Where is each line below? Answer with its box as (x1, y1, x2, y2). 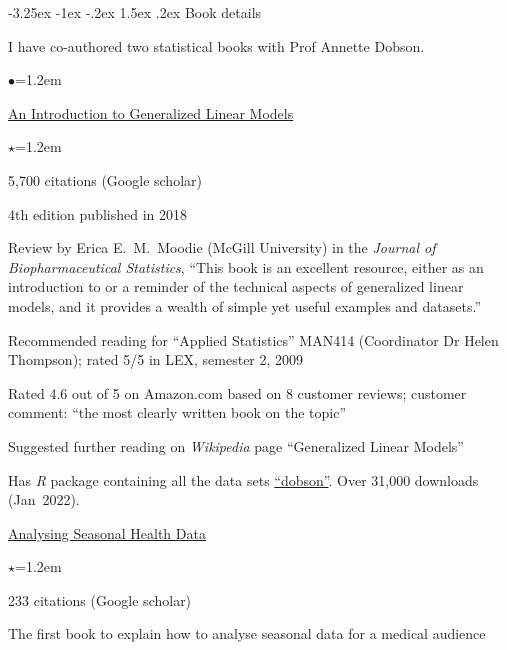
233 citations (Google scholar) (8, 589, 192, 610)
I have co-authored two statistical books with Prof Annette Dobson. (8, 35, 425, 56)
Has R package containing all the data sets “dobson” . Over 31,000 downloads (8, 469, 479, 490)
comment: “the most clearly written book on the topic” (8, 402, 347, 423)
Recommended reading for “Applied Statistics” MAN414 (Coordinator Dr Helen (8, 329, 499, 350)
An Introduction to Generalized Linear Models (8, 102, 294, 123)
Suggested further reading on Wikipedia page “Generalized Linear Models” (8, 435, 464, 456)
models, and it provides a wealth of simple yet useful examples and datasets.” (8, 295, 482, 316)
